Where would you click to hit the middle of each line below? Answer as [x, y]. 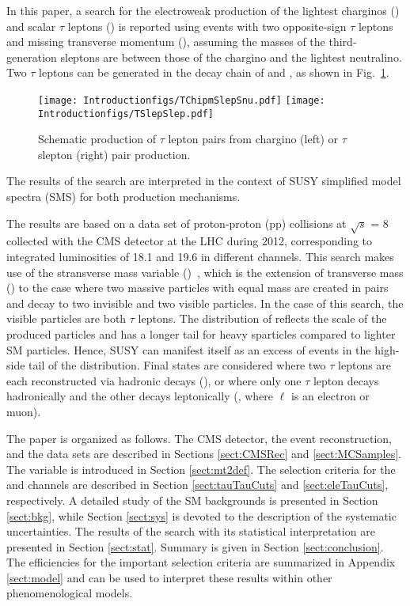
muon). [24, 411]
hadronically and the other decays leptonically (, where [140, 396]
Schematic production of [97, 139]
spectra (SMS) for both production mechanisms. [123, 197]
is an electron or [330, 396]
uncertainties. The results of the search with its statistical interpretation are [191, 531]
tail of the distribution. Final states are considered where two [177, 365]
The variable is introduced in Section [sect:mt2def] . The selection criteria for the [201, 469]
